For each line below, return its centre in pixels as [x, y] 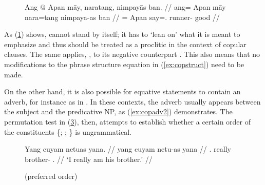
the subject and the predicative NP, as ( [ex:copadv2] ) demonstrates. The [118, 111]
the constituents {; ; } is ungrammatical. [68, 131]
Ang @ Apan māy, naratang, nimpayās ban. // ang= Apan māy [125, 7]
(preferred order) [51, 176]
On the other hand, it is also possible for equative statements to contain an [122, 91]
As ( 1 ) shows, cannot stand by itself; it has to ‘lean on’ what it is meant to [122, 34]
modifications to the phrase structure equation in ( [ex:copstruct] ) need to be [124, 64]
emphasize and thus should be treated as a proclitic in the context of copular [125, 44]
